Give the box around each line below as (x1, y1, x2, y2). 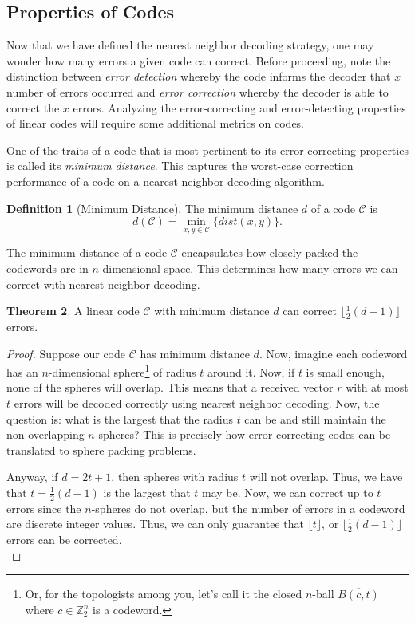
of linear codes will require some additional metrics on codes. (6, 115, 305, 132)
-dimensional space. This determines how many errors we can (98, 259, 398, 276)
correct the (6, 99, 60, 116)
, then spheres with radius (111, 468, 239, 485)
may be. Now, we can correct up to (201, 483, 373, 500)
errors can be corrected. (6, 531, 122, 548)
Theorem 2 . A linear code (6, 302, 140, 319)
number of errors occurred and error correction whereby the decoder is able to (6, 83, 389, 100)
